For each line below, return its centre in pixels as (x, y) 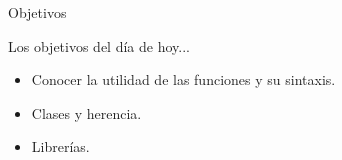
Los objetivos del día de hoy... (99, 45)
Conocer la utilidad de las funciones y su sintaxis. (183, 79)
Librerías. (60, 146)
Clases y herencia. (86, 112)
